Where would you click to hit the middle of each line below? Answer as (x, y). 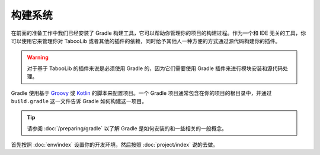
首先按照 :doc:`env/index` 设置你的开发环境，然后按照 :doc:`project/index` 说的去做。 (115, 145)
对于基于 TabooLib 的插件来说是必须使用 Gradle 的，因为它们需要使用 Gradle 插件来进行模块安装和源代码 (155, 68)
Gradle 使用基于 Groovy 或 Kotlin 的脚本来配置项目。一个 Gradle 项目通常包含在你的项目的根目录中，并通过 (141, 93)
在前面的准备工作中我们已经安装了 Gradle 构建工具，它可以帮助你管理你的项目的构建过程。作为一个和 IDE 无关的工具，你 (159, 33)
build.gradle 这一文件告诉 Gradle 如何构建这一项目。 (79, 101)
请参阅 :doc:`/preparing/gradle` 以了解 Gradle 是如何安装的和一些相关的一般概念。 (127, 128)
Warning (38, 57)
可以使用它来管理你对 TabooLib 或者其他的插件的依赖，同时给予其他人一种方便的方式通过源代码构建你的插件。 (146, 41)
